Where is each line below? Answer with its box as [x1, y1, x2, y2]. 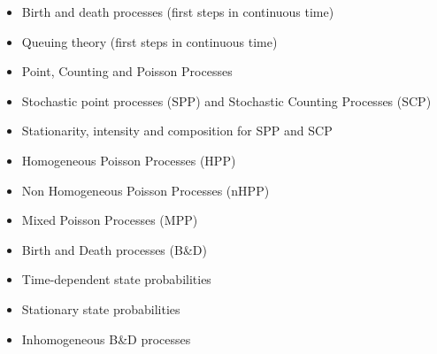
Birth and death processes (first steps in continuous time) [21, 3, 334, 20]
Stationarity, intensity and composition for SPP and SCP [21, 121, 333, 140]
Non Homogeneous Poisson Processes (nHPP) [21, 181, 270, 199]
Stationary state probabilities [21, 299, 180, 318]
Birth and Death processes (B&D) [21, 240, 207, 258]
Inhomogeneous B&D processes [21, 329, 191, 348]
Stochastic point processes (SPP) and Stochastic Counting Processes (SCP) [21, 91, 432, 110]
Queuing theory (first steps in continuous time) [21, 32, 278, 50]
